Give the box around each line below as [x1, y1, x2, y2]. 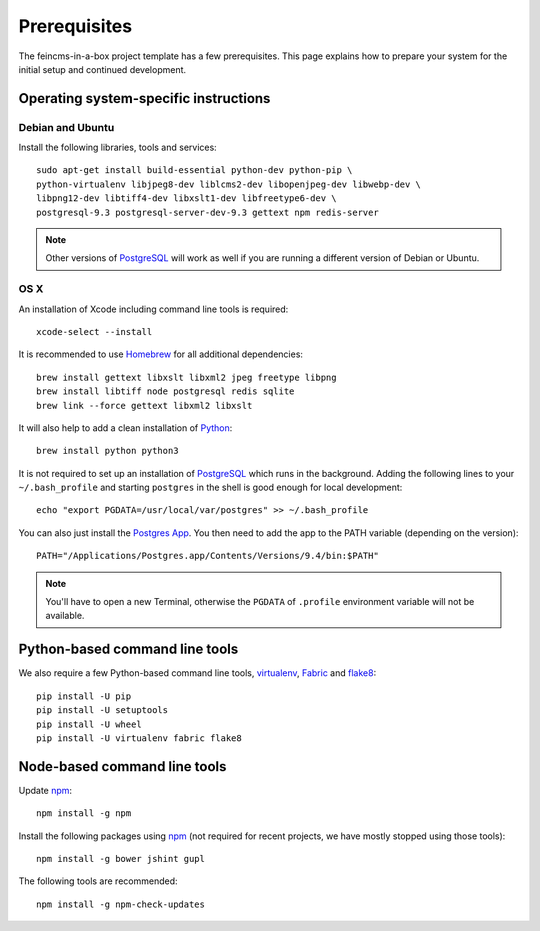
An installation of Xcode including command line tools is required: [18, 303, 289, 315]
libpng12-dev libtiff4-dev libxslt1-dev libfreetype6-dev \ [36, 193, 337, 204]
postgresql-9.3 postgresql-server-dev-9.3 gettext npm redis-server [36, 206, 379, 218]
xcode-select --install [36, 326, 153, 337]
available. [45, 610, 85, 622]
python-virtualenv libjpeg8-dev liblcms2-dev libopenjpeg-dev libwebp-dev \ [36, 178, 422, 190]
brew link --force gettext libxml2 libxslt [36, 400, 253, 411]
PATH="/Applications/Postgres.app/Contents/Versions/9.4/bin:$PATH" [36, 550, 379, 562]
